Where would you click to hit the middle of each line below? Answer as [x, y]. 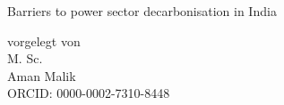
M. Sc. [25, 58]
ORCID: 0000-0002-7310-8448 [89, 93]
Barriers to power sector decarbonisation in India [142, 11]
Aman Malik [42, 75]
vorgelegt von [44, 40]
